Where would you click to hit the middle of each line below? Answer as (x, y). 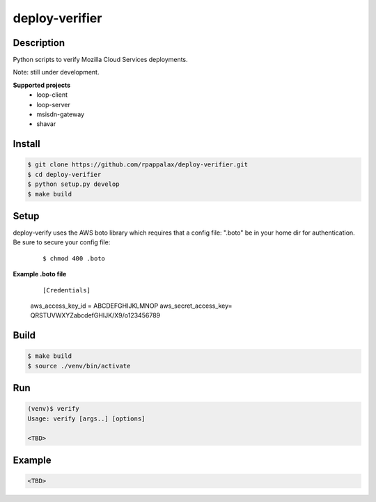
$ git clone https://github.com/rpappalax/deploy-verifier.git (138, 165)
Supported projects (42, 85)
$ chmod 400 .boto (74, 258)
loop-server (54, 104)
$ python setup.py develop (73, 184)
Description (39, 43)
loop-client (52, 95)
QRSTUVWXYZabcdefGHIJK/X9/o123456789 (95, 315)
